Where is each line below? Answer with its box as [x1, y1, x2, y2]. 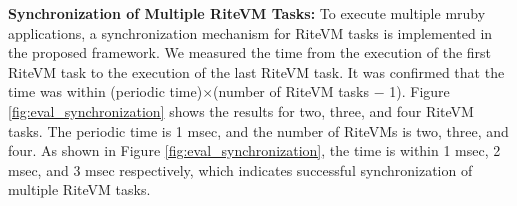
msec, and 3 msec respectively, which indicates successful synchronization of [8, 159, 473, 180]
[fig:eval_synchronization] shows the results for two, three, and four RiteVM [8, 100, 474, 121]
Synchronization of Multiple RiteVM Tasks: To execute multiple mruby [8, 3, 486, 23]
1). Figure [389, 81, 450, 102]
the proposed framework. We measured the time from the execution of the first [8, 42, 492, 63]
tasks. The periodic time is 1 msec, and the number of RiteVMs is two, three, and [8, 120, 509, 141]
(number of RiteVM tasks [213, 81, 370, 102]
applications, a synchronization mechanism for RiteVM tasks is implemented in [8, 22, 493, 43]
